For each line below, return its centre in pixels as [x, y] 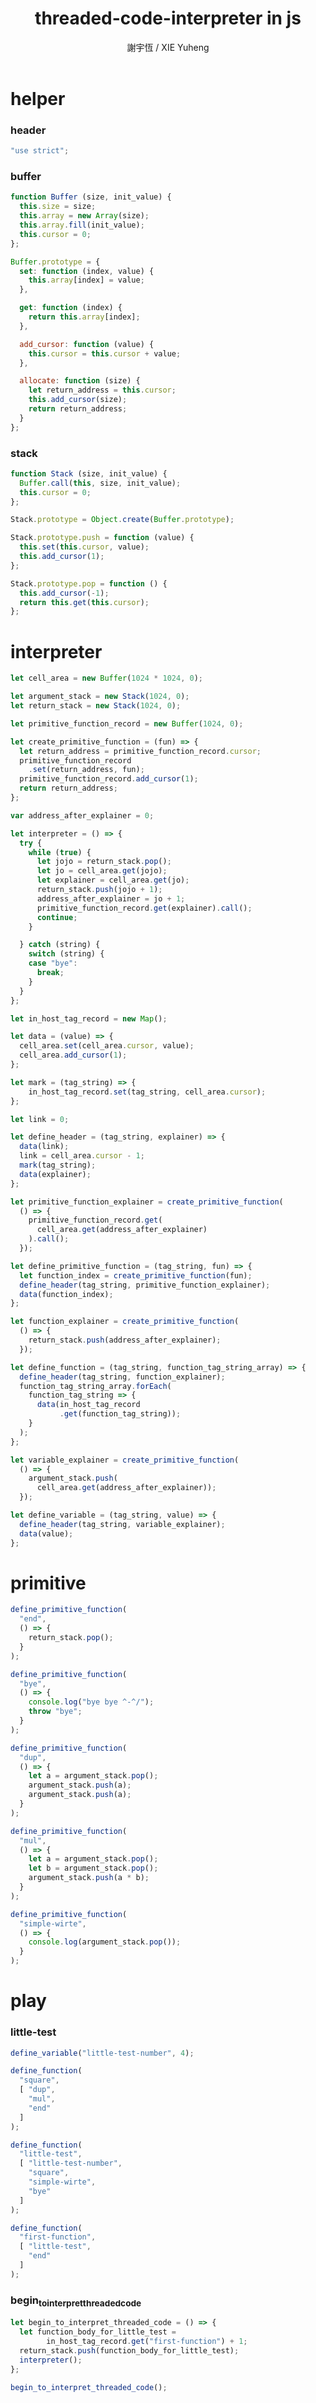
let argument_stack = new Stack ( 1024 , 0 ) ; [100, 697]
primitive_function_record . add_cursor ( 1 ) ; [109, 779]
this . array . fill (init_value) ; [82, 225]
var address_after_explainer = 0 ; [82, 815]
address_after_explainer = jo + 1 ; [111, 898]
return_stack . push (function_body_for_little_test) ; [129, 2351]
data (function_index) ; [66, 1294]
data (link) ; [44, 1147]
